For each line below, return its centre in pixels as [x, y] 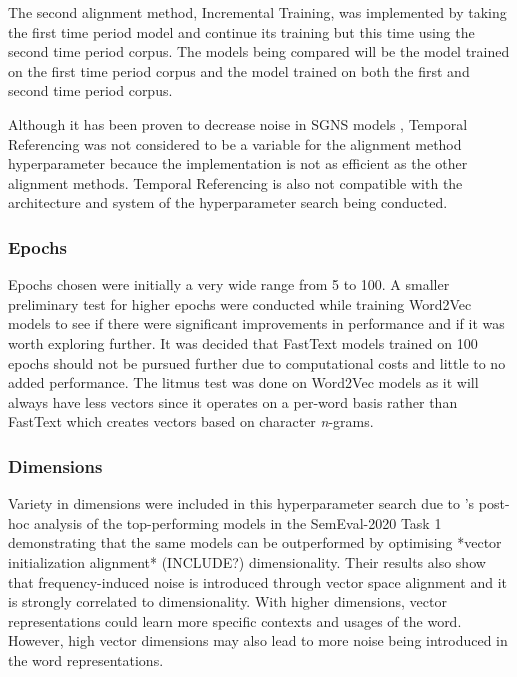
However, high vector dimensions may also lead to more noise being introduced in [258, 640]
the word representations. [86, 659]
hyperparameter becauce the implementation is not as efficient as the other [238, 163]
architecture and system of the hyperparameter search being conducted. [228, 202]
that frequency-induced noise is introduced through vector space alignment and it [257, 581]
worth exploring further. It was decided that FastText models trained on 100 [243, 342]
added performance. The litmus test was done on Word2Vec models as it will [243, 382]
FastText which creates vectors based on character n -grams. [191, 421]
